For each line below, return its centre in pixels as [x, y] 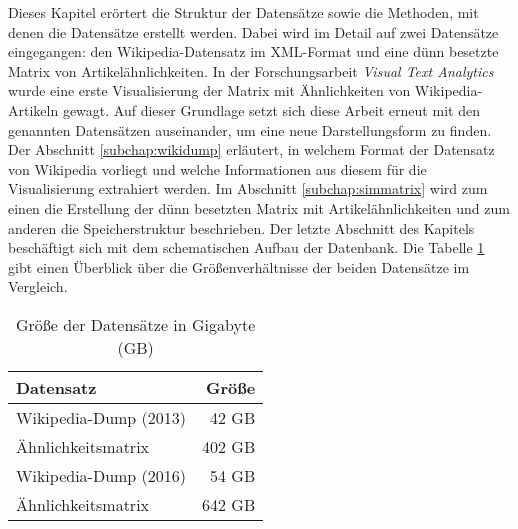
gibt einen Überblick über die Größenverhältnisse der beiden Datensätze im [239, 266]
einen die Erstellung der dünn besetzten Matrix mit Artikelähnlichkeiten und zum [259, 207]
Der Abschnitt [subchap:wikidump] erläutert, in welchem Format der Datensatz [251, 149]
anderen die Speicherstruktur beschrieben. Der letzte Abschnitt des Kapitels [241, 227]
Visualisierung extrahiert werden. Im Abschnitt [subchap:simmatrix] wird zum [248, 188]
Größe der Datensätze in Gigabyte [135, 324]
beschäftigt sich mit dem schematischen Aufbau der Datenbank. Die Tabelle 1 [246, 247]
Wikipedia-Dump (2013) [101, 417]
